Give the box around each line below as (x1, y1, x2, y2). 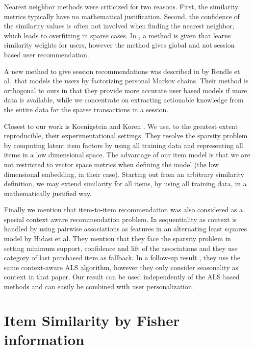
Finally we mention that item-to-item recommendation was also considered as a (4, 204, 243, 215)
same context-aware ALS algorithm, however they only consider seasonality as (4, 262, 238, 272)
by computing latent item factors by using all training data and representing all (4, 140, 243, 150)
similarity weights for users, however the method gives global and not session (4, 40, 235, 50)
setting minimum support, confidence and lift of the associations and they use (4, 243, 238, 253)
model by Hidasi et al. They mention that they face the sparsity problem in (4, 233, 231, 244)
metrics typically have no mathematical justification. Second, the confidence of (4, 11, 240, 21)
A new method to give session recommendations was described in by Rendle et (4, 66, 240, 76)
